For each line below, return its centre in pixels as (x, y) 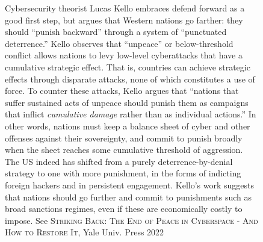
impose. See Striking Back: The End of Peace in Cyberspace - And (131, 220)
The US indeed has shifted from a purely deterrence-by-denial (119, 161)
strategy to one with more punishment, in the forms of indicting (123, 173)
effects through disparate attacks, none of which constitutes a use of (130, 79)
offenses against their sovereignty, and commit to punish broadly (124, 138)
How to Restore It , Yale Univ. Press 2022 (85, 232)
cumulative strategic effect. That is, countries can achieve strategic (128, 67)
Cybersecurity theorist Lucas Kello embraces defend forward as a (125, 8)
